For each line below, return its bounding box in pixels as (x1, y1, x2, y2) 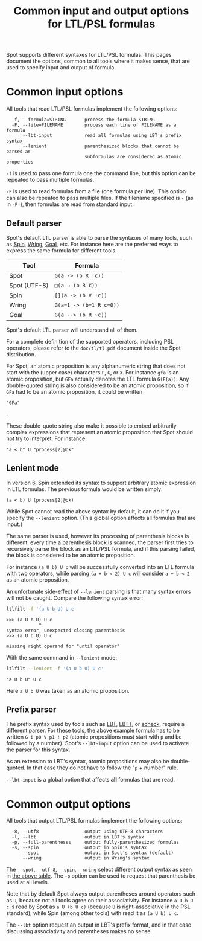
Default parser (6, 218, 62, 228)
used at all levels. (6, 879, 49, 886)
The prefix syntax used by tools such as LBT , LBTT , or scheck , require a (6, 721, 185, 728)
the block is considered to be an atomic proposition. (6, 551, 136, 559)
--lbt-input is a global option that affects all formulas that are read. (6, 776, 175, 783)
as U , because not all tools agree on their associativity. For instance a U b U (6, 897, 194, 904)
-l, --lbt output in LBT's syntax (11, 834, 145, 840)
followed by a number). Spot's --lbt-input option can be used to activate (6, 740, 189, 747)
